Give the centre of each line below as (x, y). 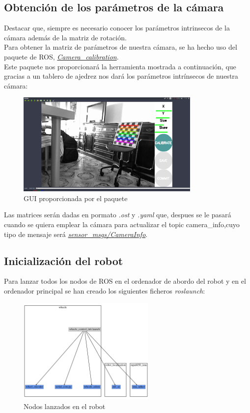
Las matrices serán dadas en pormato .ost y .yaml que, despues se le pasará (118, 215)
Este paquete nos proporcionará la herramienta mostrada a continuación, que (120, 66)
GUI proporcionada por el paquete (76, 198)
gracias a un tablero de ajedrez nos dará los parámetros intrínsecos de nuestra (121, 76)
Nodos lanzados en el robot (65, 406)
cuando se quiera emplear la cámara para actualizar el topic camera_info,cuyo (122, 224)
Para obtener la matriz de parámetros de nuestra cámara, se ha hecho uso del (121, 47)
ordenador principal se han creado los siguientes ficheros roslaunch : (105, 290)
